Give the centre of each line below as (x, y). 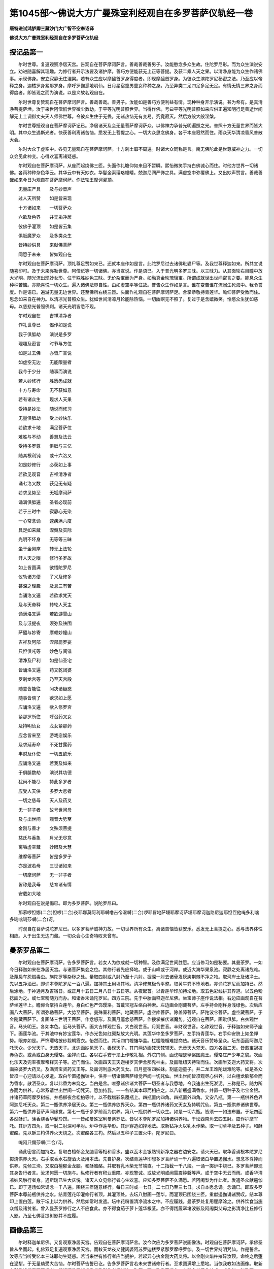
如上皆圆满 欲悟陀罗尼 (45, 567)
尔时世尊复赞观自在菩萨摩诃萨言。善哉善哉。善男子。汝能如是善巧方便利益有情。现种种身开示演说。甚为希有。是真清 (140, 102)
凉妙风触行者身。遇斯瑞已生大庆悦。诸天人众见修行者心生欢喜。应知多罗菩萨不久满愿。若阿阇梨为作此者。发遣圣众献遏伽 (136, 1180)
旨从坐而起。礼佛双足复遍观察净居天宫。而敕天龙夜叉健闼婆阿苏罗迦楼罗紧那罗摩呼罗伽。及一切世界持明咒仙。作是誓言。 (136, 1249)
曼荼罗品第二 (29, 950)
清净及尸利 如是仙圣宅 (45, 660)
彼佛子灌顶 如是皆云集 (45, 226)
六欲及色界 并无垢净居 (45, 217)
